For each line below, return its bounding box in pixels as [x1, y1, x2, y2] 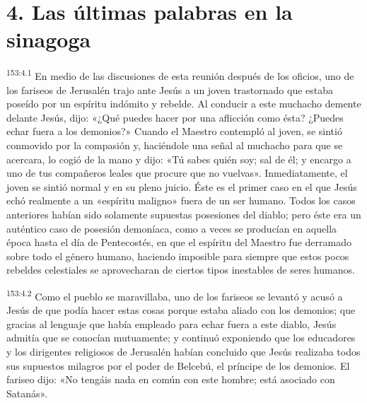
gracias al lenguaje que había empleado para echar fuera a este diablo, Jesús [6, 316, 337, 331]
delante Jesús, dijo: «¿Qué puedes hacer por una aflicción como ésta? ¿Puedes [6, 110, 344, 124]
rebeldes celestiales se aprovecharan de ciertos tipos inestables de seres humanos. [6, 262, 355, 277]
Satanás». [6, 385, 48, 400]
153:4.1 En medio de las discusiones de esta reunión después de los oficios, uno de [6, 66, 354, 83]
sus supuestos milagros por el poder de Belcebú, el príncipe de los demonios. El [6, 358, 350, 373]
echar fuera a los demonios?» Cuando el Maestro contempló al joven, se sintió [6, 124, 342, 139]
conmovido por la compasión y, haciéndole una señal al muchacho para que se [6, 137, 343, 152]
